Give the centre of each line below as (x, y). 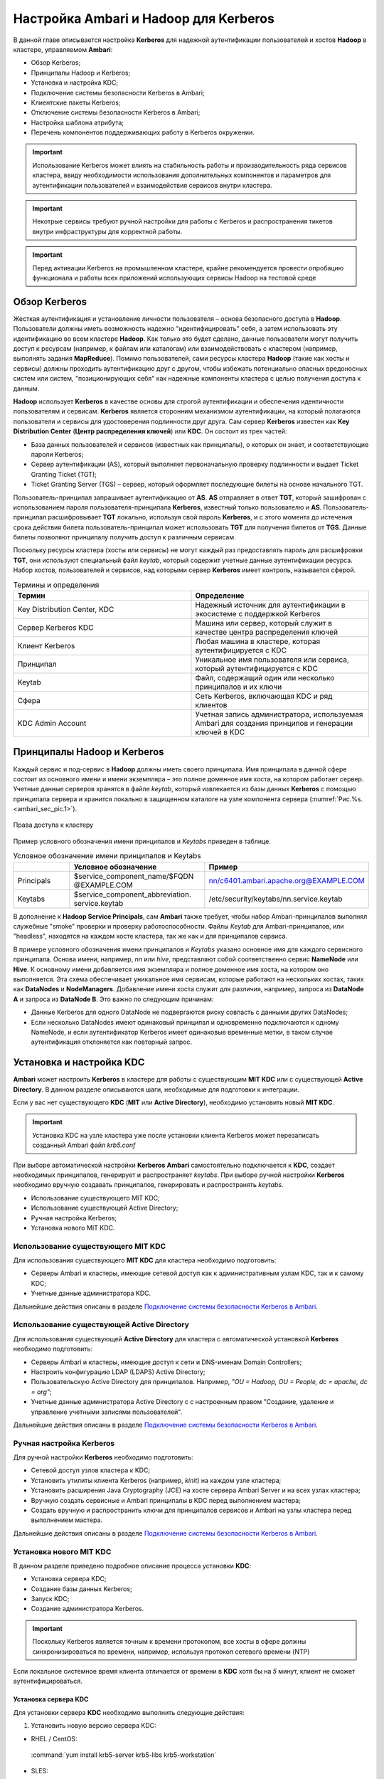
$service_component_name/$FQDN (134, 876)
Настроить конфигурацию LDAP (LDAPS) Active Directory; (118, 1372)
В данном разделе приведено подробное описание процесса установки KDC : (132, 1566)
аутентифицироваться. (48, 1681)
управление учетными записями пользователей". (107, 1412)
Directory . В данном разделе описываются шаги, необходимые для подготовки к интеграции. (156, 1089)
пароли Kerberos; (57, 454)
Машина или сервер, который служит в (264, 623)
